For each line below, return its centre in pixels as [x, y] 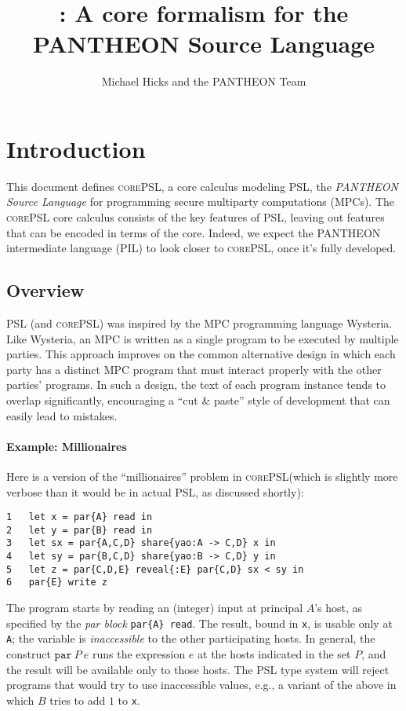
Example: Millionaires [67, 446]
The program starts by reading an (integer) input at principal [155, 608]
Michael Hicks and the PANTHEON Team [204, 81]
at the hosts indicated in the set [274, 654]
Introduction [76, 148]
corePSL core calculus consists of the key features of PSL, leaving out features [196, 217]
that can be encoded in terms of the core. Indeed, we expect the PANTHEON [194, 232]
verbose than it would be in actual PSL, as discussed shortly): [155, 491]
